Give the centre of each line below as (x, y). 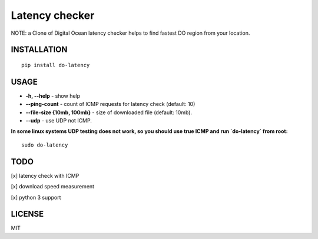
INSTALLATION (39, 50)
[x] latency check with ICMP (45, 175)
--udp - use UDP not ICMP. (59, 121)
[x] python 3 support (36, 197)
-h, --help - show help (53, 96)
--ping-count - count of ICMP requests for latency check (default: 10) (110, 104)
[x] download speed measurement (52, 187)
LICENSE (27, 214)
